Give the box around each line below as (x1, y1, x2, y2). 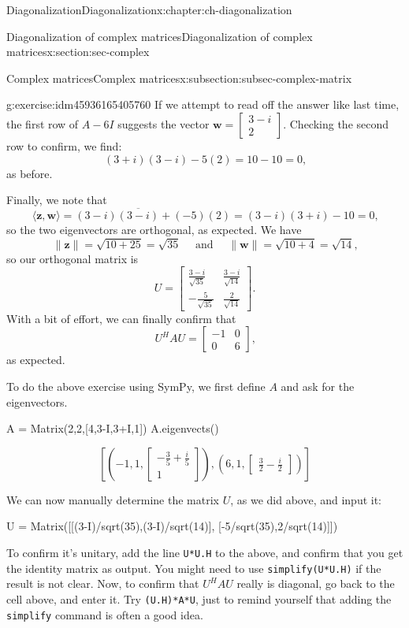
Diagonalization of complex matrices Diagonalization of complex (6, 28, 313, 44)
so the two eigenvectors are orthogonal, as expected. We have (6, 221, 302, 237)
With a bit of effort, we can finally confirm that (6, 310, 236, 326)
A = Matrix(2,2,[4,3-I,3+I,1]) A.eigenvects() (6, 420, 219, 437)
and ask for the (281, 378, 355, 394)
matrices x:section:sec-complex (6, 43, 150, 60)
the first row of (6, 115, 79, 132)
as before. (6, 165, 53, 181)
